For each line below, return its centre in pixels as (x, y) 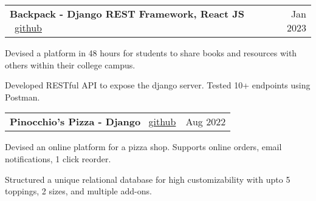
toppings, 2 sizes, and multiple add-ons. (78, 191)
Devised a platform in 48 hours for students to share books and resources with (151, 53)
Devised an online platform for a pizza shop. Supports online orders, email (143, 147)
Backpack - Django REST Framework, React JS (127, 14)
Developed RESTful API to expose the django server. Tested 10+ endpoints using (158, 85)
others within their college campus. (70, 64)
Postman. (22, 97)
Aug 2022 (206, 122)
